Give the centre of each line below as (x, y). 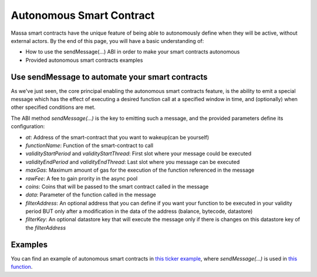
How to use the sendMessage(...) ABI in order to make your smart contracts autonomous (133, 52)
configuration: (28, 126)
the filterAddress (46, 228)
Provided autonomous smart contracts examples (84, 60)
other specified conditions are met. (53, 107)
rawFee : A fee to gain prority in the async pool (82, 178)
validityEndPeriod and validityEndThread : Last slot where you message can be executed (133, 162)
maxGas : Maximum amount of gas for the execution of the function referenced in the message (140, 170)
